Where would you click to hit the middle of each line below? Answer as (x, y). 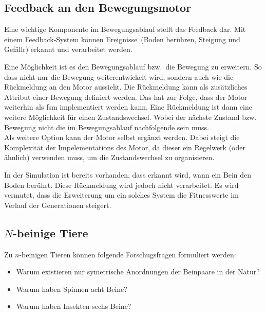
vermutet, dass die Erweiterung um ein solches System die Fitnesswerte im (121, 195)
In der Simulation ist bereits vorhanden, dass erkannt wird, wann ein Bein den (128, 174)
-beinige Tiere (50, 232)
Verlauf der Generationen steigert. (58, 205)
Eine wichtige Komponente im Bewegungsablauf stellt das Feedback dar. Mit (125, 29)
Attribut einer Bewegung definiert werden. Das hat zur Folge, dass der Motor (126, 97)
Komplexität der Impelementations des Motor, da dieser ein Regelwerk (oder (125, 147)
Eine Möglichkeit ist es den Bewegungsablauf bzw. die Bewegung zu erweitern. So (133, 66)
